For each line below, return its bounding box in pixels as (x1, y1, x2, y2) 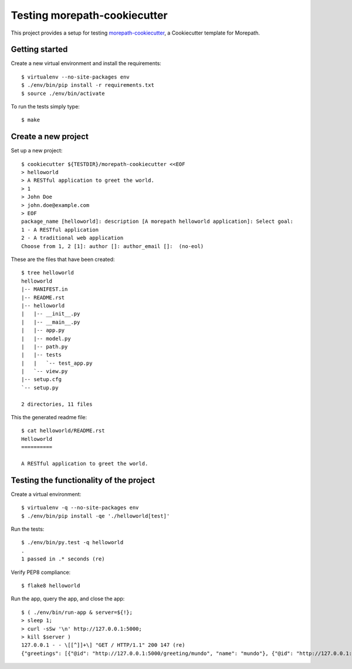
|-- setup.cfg (21, 376, 62, 383)
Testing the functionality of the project (11, 475, 155, 485)
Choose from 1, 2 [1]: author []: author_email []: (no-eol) (21, 243, 204, 249)
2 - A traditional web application (21, 235, 124, 242)
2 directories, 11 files (21, 400, 93, 407)
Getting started (11, 45, 68, 55)
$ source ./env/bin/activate (21, 90, 105, 97)
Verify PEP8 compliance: (11, 569, 71, 576)
